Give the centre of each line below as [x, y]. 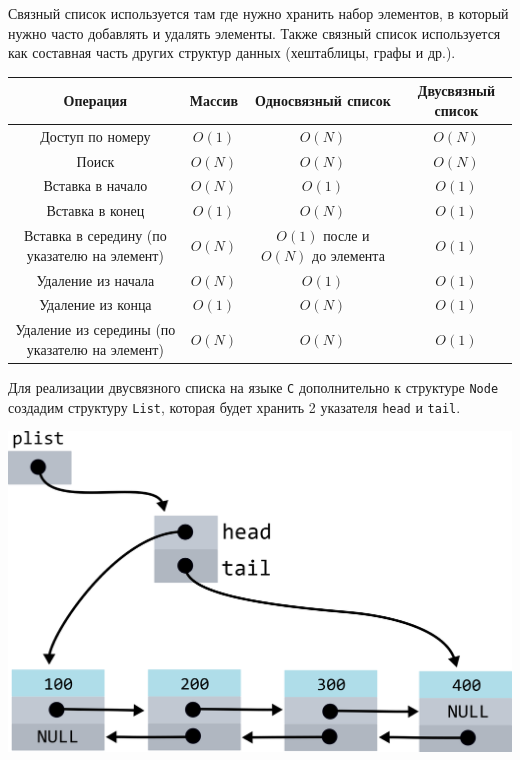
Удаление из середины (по [95, 329]
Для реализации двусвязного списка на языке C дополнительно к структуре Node [253, 386]
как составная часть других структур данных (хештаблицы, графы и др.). [232, 52]
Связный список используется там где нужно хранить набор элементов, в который [258, 13]
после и [346, 235]
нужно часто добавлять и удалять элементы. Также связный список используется [254, 32]
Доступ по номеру [95, 135]
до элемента [348, 254]
